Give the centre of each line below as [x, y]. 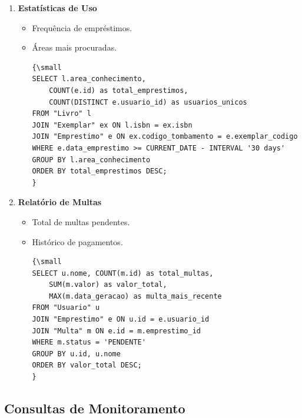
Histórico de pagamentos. [77, 241]
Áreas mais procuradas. [74, 47]
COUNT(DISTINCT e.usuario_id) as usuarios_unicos [148, 102]
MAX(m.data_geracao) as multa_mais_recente [135, 296]
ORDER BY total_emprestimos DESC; [99, 171]
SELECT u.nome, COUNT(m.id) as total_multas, [123, 273]
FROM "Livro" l [62, 114]
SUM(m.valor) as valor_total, [108, 285]
